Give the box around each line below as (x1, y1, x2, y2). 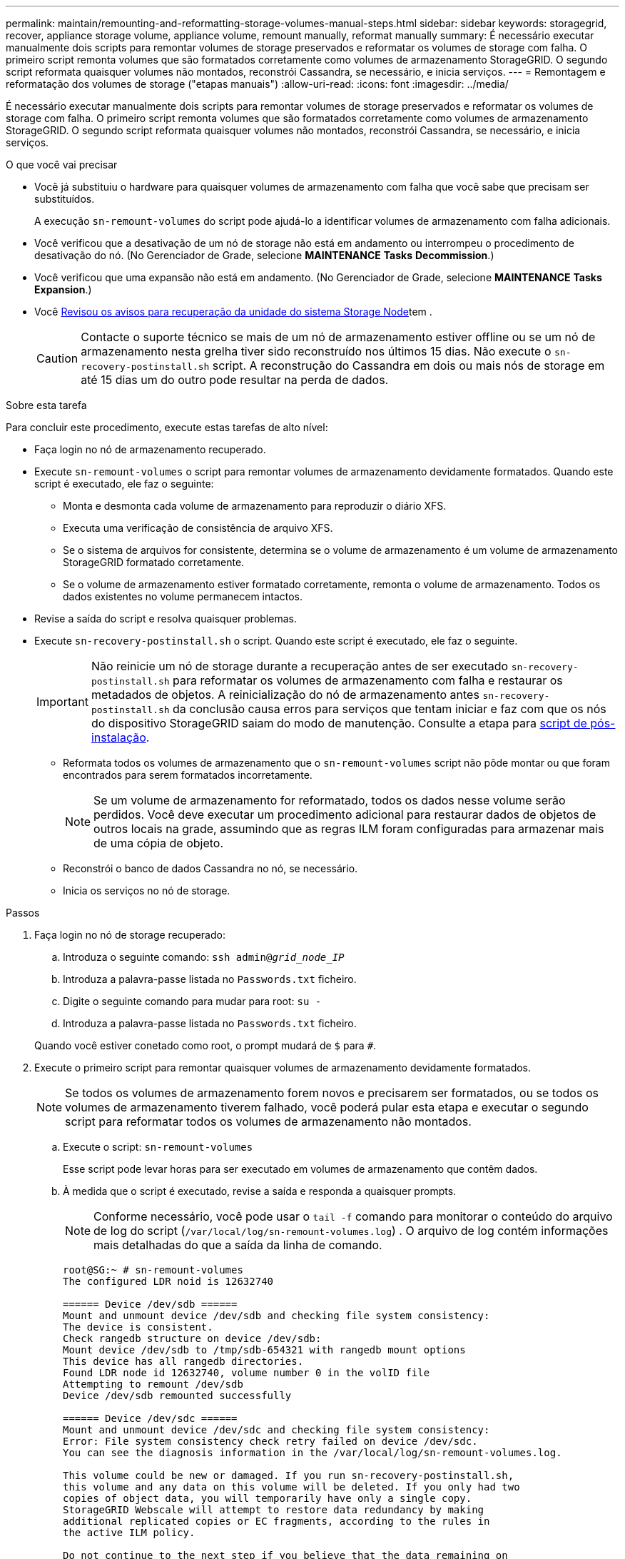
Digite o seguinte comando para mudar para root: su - (63, 995, 322, 1007)
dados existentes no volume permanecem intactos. (63, 590, 303, 602)
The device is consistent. (63, 1321, 213, 1333)
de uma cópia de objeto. (93, 836, 224, 850)
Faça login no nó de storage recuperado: (34, 929, 225, 941)
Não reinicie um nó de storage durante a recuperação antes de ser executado (91, 659, 509, 673)
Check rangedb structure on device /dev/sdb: (63, 1333, 322, 1344)
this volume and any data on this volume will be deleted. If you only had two (63, 1481, 520, 1493)
